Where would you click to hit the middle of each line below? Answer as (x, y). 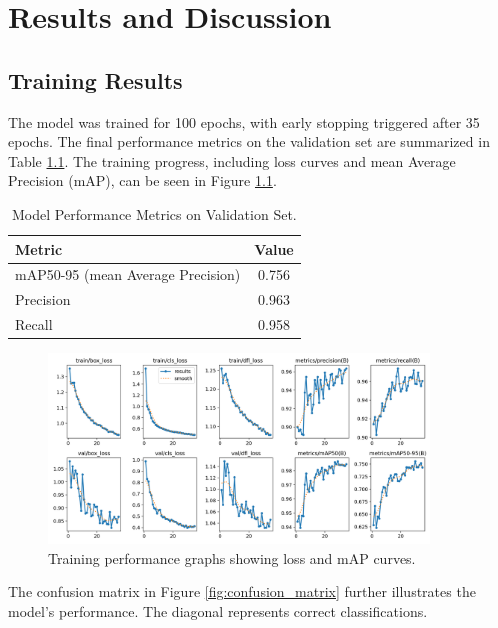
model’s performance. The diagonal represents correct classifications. (218, 610)
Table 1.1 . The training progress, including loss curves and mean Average (232, 160)
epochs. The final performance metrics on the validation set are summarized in (249, 141)
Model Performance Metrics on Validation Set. (154, 213)
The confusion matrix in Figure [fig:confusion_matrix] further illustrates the (242, 591)
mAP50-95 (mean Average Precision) (128, 274)
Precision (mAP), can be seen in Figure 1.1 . (142, 180)
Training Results (95, 79)
